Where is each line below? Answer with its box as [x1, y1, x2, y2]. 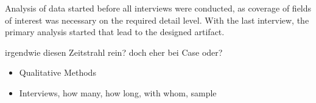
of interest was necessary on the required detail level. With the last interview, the [5, 13, 309, 26]
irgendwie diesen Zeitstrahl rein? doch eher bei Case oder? [5, 45, 223, 58]
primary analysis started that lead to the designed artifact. [5, 25, 225, 38]
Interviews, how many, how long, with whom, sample [19, 86, 217, 99]
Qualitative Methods [19, 66, 96, 79]
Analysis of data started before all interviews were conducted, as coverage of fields [5, 2, 312, 14]
